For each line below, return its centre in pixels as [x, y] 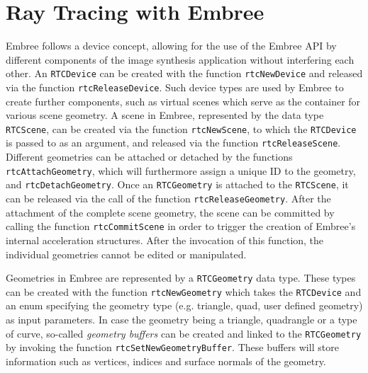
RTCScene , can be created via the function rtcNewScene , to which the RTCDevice [181, 128]
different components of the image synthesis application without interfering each [180, 59]
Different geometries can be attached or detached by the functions [149, 157]
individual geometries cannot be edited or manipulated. [126, 254]
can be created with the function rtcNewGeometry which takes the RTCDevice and [184, 291]
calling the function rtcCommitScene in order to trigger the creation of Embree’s [181, 226]
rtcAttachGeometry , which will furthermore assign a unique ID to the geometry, [181, 170]
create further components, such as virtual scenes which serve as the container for [183, 101]
